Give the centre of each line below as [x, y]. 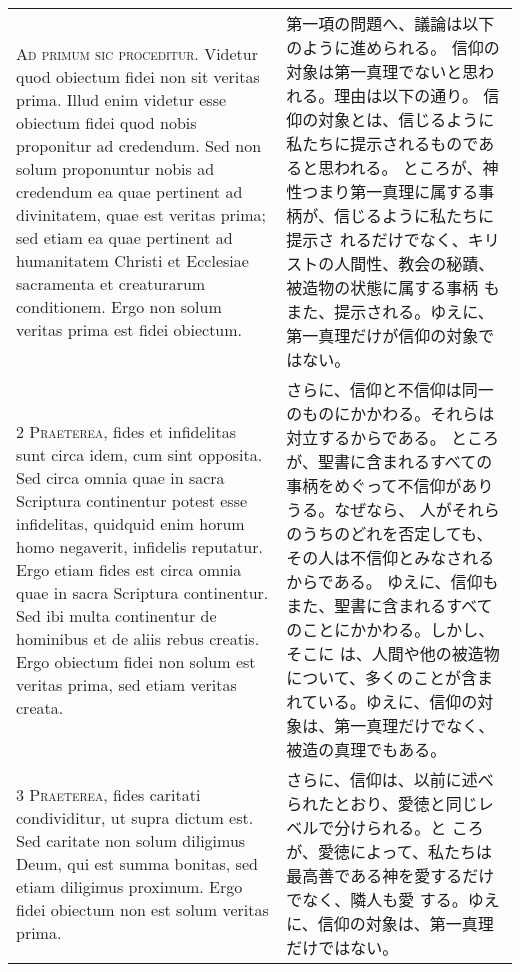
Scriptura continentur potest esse [132, 500]
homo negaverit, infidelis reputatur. [139, 546]
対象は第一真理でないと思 [382, 71]
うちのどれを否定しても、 [397, 533]
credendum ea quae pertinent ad [129, 191]
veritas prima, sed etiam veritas [126, 684]
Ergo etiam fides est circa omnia [129, 569]
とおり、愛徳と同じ [406, 803]
